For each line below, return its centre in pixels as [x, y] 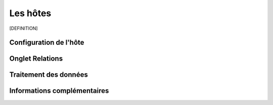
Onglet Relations [36, 59]
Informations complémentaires [59, 91]
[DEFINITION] [24, 28]
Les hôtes [30, 13]
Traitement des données [49, 75]
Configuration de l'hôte [47, 43]
